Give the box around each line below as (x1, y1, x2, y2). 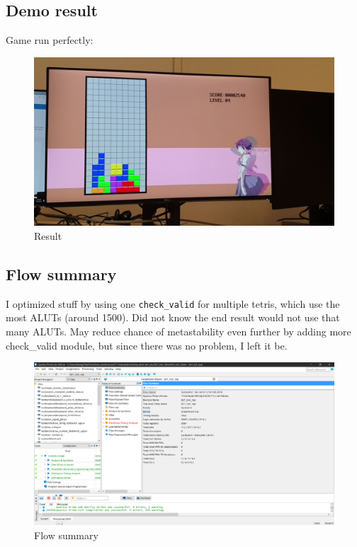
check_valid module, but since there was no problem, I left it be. (6, 338, 288, 352)
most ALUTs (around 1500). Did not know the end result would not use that (6, 310, 340, 325)
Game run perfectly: (6, 33, 93, 47)
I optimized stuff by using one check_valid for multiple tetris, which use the (6, 296, 340, 311)
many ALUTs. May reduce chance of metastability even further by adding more (6, 323, 351, 338)
